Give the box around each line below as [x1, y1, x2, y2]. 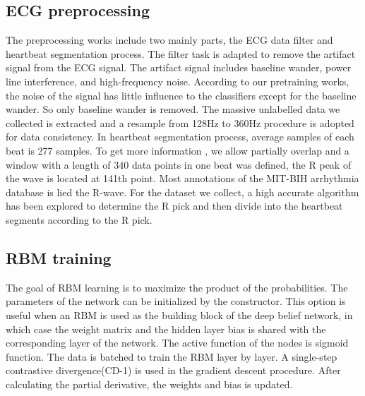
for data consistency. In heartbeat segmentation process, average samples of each [6, 129, 354, 144]
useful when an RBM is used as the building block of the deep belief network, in [6, 307, 353, 322]
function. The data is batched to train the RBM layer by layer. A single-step [6, 349, 337, 364]
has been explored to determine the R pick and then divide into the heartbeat [6, 198, 343, 213]
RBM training [6, 246, 112, 268]
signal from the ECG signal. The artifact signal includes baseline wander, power [6, 60, 352, 75]
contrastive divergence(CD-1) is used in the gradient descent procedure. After [6, 363, 341, 378]
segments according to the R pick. [6, 212, 152, 227]
